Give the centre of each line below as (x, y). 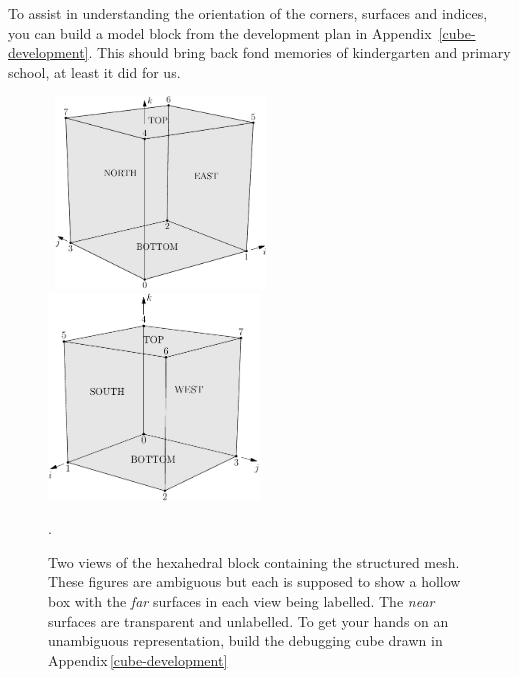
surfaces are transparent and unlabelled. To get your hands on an (248, 620)
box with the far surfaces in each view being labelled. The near (241, 600)
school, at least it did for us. (94, 71)
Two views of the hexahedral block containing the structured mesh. (254, 561)
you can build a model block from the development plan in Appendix (220, 32)
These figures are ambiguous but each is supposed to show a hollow (254, 581)
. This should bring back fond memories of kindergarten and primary (299, 52)
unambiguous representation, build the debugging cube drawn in (245, 640)
